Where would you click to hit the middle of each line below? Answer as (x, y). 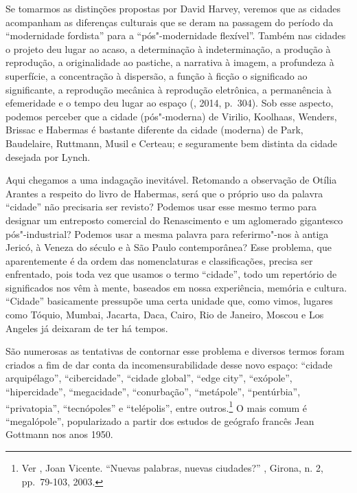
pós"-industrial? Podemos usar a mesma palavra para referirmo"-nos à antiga (167, 233)
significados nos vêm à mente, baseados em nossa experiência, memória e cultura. (176, 287)
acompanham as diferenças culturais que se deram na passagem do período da (170, 22)
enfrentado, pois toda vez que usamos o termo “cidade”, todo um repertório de (171, 274)
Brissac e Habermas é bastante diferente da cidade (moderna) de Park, (154, 130)
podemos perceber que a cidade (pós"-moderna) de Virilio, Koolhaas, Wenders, (171, 116)
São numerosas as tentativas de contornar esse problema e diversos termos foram (175, 351)
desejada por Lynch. (48, 156)
